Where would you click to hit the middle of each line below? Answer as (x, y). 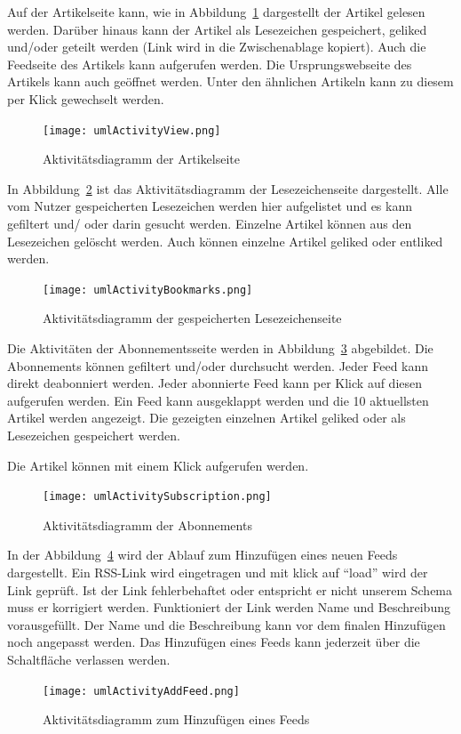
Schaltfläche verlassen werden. (89, 659)
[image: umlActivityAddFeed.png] (141, 691)
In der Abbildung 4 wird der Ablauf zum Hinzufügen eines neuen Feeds (203, 555)
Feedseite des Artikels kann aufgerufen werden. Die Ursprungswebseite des (210, 64)
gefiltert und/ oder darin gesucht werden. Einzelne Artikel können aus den (210, 223)
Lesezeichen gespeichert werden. (94, 435)
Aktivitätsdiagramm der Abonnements (147, 524)
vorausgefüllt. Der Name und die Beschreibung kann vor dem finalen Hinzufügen (227, 624)
